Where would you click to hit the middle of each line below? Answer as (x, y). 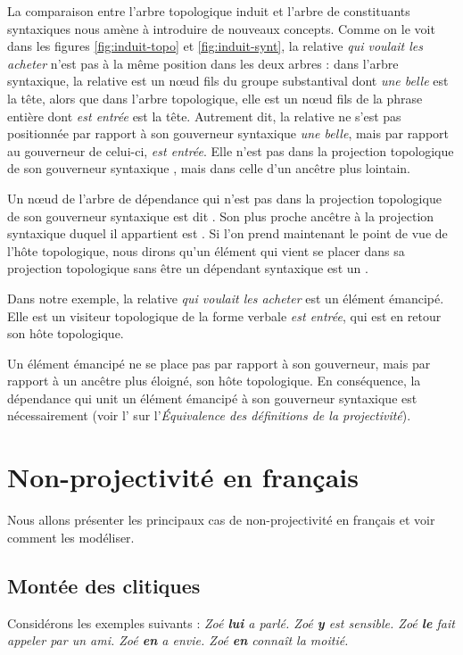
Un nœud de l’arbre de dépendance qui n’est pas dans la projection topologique (224, 198)
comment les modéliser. (71, 537)
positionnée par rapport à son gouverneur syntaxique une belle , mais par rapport (228, 133)
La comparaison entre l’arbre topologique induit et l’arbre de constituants (209, 11)
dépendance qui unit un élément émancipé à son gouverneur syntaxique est (212, 398)
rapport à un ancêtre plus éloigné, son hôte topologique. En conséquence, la (214, 381)
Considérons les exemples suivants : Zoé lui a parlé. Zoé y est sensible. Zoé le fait (231, 622)
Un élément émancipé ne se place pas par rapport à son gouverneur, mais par (219, 363)
